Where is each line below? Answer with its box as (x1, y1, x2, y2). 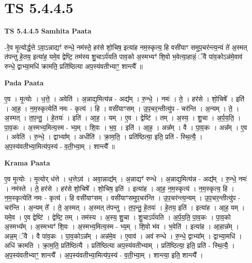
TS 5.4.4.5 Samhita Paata (4, 26, 92, 36)
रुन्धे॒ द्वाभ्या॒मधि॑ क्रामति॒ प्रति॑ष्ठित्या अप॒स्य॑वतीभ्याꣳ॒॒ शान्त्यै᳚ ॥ (4, 61, 143, 71)
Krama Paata (4, 157, 50, 167)
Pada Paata (4, 77, 44, 87)
